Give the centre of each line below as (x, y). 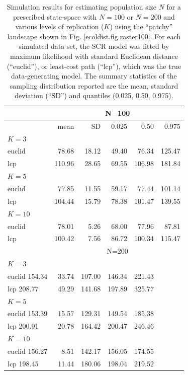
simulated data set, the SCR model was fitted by (94, 46)
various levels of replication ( (60, 26)
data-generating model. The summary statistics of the (94, 76)
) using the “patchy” (141, 26)
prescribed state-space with (55, 16)
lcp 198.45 (23, 363)
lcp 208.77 (23, 288)
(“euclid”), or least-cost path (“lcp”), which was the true (94, 66)
